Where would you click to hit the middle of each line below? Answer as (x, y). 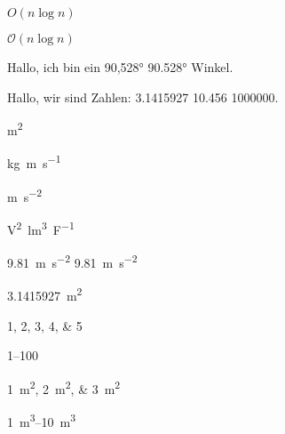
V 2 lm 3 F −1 (41, 228)
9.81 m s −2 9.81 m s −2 (72, 261)
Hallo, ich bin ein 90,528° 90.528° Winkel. (120, 67)
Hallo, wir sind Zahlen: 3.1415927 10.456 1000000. (143, 96)
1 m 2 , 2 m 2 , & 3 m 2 (64, 387)
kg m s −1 (34, 162)
